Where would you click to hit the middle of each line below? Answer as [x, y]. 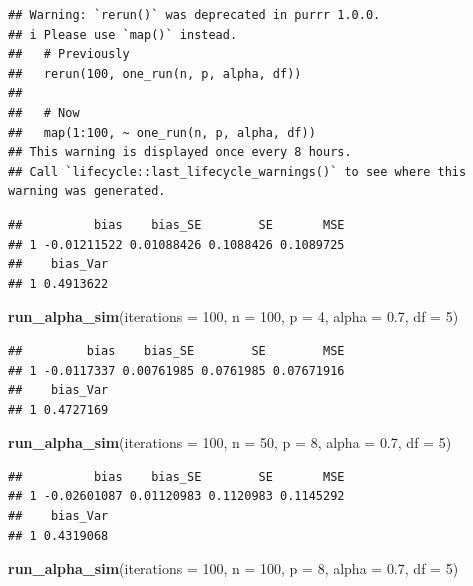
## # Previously [69, 54]
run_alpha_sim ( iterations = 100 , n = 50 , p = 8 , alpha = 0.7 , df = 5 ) [230, 442]
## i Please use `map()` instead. [123, 34]
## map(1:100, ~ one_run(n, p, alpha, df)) [162, 132]
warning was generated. [87, 191]
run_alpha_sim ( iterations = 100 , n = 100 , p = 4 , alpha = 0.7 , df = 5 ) [233, 316]
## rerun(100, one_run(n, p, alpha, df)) [155, 73]
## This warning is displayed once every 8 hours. [180, 152]
